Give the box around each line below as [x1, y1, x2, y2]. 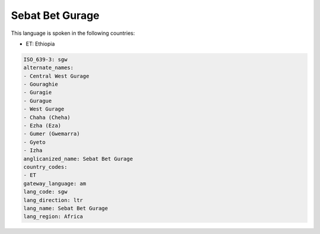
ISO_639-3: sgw [23, 56, 68, 63]
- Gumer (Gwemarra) [23, 131, 80, 137]
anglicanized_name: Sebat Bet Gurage [23, 155, 133, 162]
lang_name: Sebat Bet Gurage [23, 204, 108, 212]
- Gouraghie [23, 81, 59, 88]
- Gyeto [23, 139, 46, 145]
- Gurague [23, 97, 52, 104]
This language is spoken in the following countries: [11, 30, 135, 37]
